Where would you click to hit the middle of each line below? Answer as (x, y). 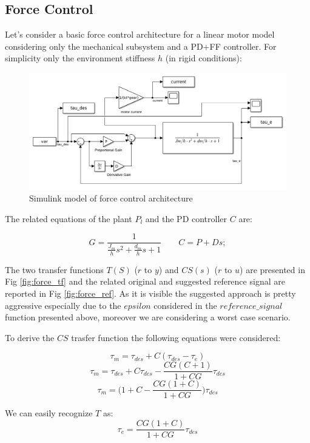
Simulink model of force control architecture (111, 198)
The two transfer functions (54, 269)
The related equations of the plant (69, 218)
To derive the (30, 337)
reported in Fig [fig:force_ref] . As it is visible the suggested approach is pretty (150, 293)
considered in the (185, 305)
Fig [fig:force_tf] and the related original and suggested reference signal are (145, 281)
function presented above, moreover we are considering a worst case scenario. (148, 317)
